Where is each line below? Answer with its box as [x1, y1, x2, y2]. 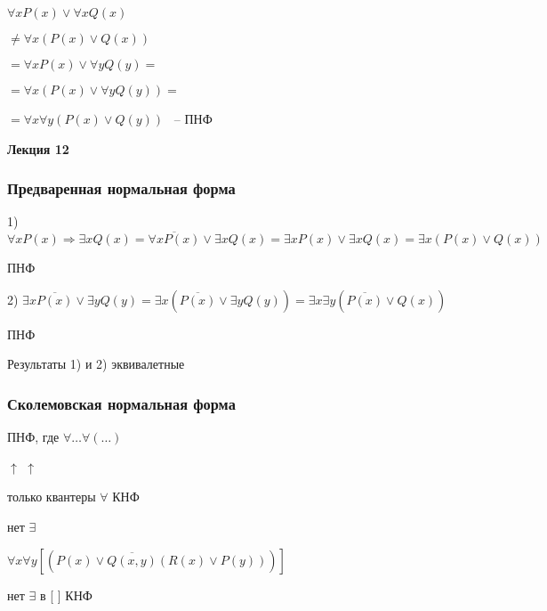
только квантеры [7, 487, 96, 506]
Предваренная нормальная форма [7, 177, 236, 200]
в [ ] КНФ [39, 585, 93, 604]
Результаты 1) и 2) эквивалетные [7, 354, 185, 373]
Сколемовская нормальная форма [7, 392, 236, 414]
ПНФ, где [7, 428, 60, 446]
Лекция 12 [7, 139, 69, 158]
